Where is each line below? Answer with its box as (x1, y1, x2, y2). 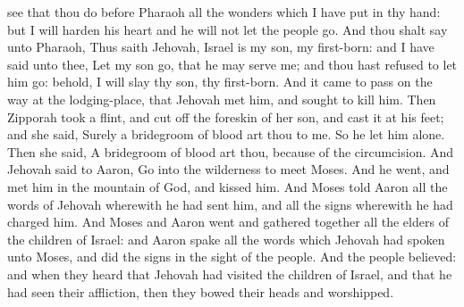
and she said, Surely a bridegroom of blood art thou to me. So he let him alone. (7, 125, 445, 144)
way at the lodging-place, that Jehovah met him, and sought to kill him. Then (7, 89, 436, 108)
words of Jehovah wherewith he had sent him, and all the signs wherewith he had (7, 195, 453, 213)
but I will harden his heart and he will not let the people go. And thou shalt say (7, 20, 448, 38)
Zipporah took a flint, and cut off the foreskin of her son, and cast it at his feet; (7, 107, 444, 126)
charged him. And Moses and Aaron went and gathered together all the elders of (7, 212, 449, 231)
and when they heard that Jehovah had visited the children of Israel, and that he (7, 264, 452, 283)
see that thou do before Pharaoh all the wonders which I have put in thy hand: (7, 3, 441, 21)
